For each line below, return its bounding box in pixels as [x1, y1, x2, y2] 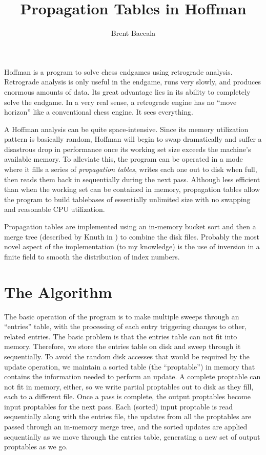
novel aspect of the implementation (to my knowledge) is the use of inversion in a [4, 241, 260, 252]
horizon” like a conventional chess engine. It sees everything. [4, 106, 194, 117]
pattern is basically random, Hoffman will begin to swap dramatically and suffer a [4, 134, 262, 144]
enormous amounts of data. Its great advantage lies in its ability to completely [4, 86, 251, 97]
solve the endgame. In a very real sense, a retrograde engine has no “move [4, 96, 237, 107]
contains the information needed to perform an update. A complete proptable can [4, 371, 261, 382]
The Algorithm [4, 281, 112, 302]
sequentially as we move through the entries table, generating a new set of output [4, 431, 260, 442]
